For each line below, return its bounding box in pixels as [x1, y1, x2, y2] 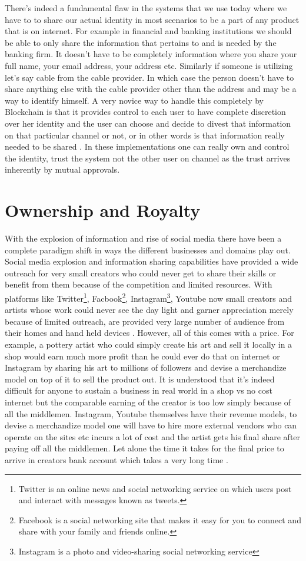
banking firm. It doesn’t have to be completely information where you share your [5, 48, 297, 60]
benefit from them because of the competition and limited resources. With [5, 278, 272, 291]
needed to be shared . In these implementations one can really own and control [5, 140, 290, 153]
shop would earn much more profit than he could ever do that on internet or [5, 349, 280, 362]
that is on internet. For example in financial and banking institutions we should [5, 25, 292, 37]
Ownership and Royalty [5, 198, 201, 222]
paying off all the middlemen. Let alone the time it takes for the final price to [5, 442, 284, 454]
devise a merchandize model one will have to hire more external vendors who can [5, 419, 297, 431]
